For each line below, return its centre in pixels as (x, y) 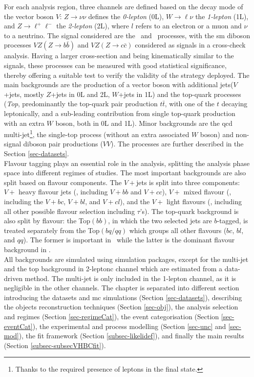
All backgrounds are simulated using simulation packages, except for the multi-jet (126, 259)
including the (24, 201)
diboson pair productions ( (63, 144)
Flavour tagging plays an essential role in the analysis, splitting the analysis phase (127, 163)
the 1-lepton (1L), (222, 16)
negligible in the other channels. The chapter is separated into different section (122, 288)
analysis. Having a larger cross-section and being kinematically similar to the (119, 56)
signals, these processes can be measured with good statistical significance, (115, 65)
